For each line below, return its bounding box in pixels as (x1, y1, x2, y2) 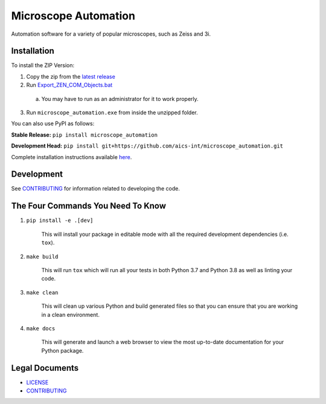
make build (26, 253, 59, 260)
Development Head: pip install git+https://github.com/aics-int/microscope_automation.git (11, 142, 284, 149)
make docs (26, 325, 56, 332)
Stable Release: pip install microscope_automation (11, 131, 158, 138)
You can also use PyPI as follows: (11, 120, 95, 127)
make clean (26, 289, 59, 296)
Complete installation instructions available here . (11, 153, 132, 160)
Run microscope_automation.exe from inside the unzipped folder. (26, 109, 199, 116)
